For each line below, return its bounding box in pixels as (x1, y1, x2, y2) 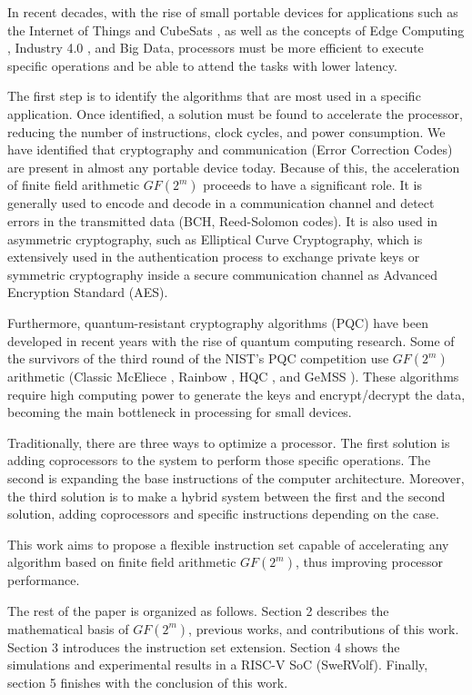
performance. (7, 571, 80, 590)
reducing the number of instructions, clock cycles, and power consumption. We (7, 122, 446, 141)
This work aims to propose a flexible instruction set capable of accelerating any (7, 534, 449, 553)
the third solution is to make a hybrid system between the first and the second (7, 486, 446, 505)
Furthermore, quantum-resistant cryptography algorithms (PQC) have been (7, 313, 428, 332)
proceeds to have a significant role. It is (203, 175, 422, 194)
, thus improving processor (295, 552, 444, 571)
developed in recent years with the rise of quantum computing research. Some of (7, 331, 455, 350)
